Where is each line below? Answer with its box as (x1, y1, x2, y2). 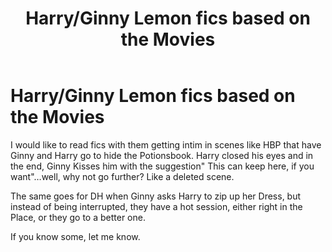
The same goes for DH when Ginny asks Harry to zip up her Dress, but (10, 190, 302, 202)
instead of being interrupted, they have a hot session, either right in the (10, 200, 303, 212)
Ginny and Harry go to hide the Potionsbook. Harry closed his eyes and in (10, 149, 314, 161)
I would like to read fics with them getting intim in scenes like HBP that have (10, 138, 322, 151)
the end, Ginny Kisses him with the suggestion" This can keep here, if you (10, 160, 315, 172)
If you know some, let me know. (10, 230, 141, 242)
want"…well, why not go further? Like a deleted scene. (10, 170, 235, 182)
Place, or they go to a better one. (10, 211, 146, 223)
